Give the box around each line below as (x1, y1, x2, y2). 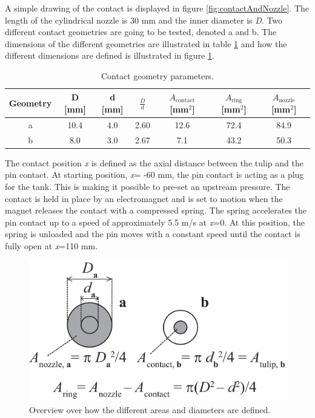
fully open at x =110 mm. (5, 239, 98, 252)
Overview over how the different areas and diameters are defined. (29, 403, 271, 416)
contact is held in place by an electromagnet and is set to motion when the (5, 192, 283, 204)
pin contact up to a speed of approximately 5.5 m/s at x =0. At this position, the (5, 215, 305, 228)
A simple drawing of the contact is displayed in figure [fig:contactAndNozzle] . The (5, 2, 309, 14)
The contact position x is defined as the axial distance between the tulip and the (5, 156, 303, 169)
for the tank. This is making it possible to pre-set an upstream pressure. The (5, 180, 290, 192)
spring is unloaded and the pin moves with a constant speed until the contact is (5, 227, 300, 240)
